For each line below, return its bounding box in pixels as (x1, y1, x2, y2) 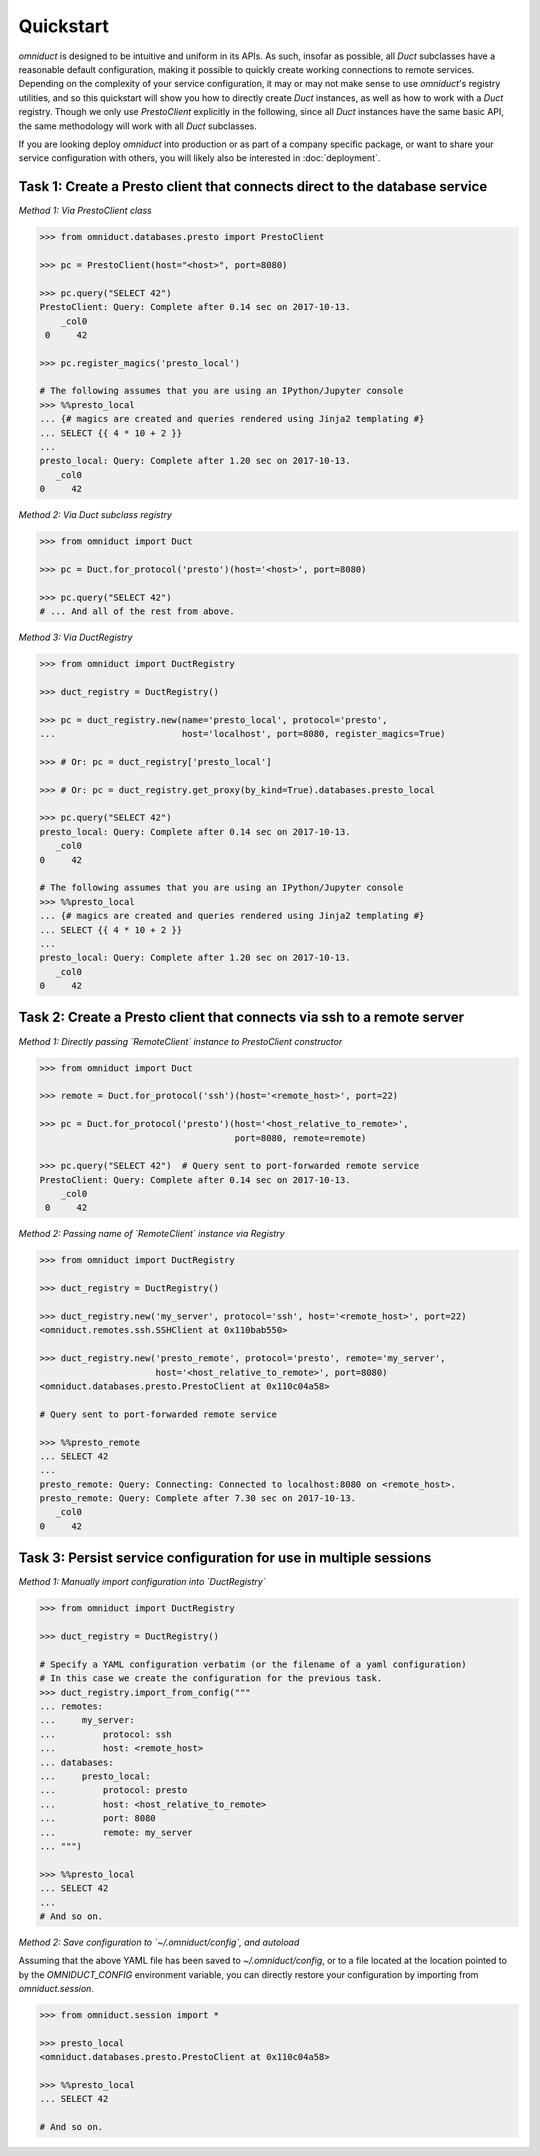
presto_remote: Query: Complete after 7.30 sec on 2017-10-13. (39, 1493, 357, 1504)
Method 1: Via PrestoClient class (18, 205, 152, 217)
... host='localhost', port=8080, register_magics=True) (39, 728, 446, 740)
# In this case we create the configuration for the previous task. (39, 1673, 383, 1684)
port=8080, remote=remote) (234, 1132, 367, 1144)
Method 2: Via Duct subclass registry (18, 509, 172, 521)
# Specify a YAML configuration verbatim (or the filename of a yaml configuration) (39, 1658, 467, 1670)
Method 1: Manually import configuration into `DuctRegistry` (18, 1576, 266, 1588)
